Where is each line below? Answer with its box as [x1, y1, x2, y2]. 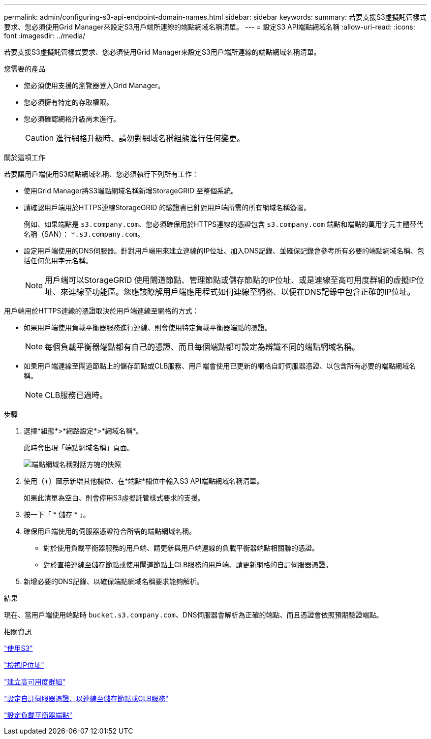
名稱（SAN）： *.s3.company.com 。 [24, 230, 144, 238]
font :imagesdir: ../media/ [4, 31, 86, 40]
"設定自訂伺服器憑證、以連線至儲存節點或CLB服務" [4, 694, 169, 703]
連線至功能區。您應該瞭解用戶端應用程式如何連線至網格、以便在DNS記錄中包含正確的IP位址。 [68, 287, 415, 297]
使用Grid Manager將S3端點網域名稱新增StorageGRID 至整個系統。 [24, 186, 238, 195]
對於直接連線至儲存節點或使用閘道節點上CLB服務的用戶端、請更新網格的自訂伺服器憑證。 [43, 560, 333, 569]
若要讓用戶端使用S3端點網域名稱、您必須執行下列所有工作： [4, 170, 199, 178]
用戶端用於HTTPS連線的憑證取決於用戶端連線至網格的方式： [4, 307, 199, 315]
